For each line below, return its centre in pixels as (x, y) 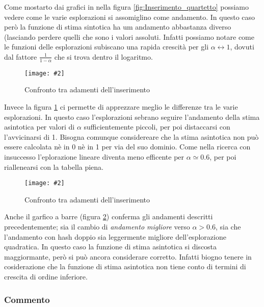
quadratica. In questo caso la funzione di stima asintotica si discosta (111, 247)
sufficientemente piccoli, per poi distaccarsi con (157, 127)
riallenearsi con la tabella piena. (54, 167)
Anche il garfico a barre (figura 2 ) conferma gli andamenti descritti (109, 216)
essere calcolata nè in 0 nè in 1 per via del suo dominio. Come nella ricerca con (127, 147)
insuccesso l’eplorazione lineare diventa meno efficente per (94, 157)
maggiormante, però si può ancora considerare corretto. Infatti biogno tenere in (128, 256)
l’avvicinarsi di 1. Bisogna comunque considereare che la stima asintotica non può (131, 136)
